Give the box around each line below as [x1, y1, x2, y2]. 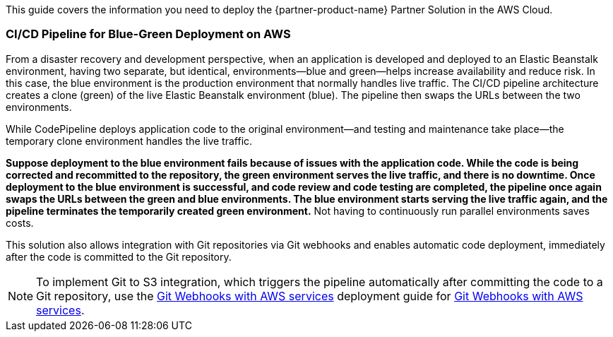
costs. [6, 216, 34, 229]
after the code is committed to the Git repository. [6, 250, 232, 263]
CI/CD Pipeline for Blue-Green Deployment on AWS [6, 27, 291, 42]
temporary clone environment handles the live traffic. [6, 134, 253, 147]
